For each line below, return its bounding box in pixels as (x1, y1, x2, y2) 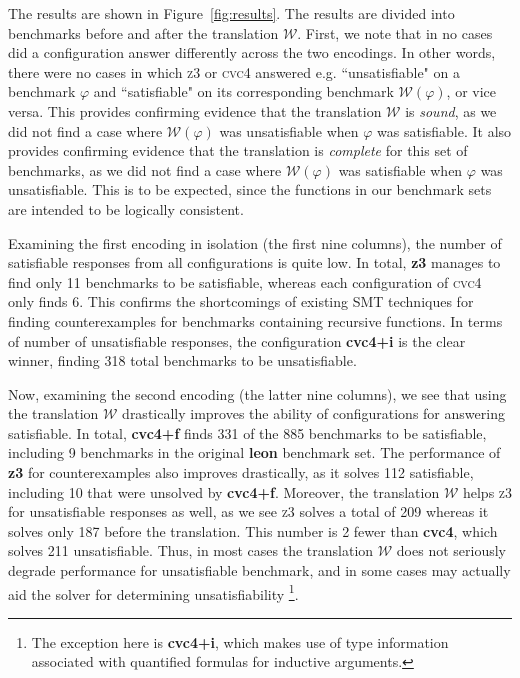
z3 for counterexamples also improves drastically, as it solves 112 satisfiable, (8, 462, 474, 483)
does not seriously (396, 540, 506, 561)
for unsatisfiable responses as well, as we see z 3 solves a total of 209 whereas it (8, 501, 489, 522)
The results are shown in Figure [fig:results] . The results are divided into (8, 3, 455, 23)
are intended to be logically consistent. (8, 198, 244, 219)
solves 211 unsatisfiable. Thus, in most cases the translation (8, 540, 374, 561)
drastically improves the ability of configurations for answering (122, 403, 505, 424)
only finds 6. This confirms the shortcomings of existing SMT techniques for (8, 291, 474, 312)
